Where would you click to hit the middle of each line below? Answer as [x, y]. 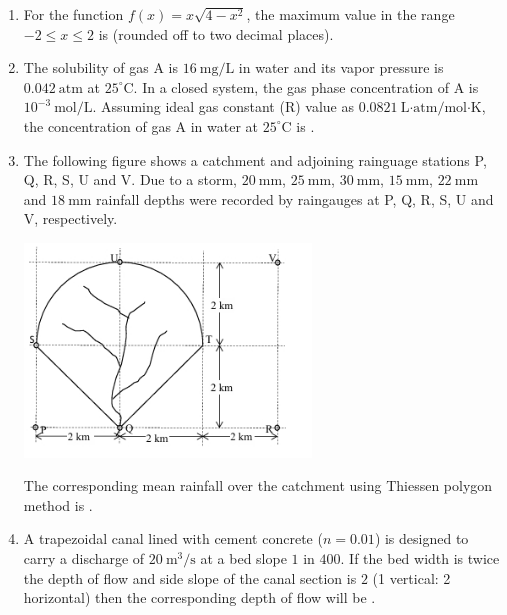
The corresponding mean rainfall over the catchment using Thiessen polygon [258, 485]
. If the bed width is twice [420, 557]
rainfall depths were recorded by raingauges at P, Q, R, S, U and [295, 198]
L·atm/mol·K [441, 108]
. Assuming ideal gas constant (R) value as [223, 106]
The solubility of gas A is [101, 67]
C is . [298, 125]
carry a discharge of [84, 557]
